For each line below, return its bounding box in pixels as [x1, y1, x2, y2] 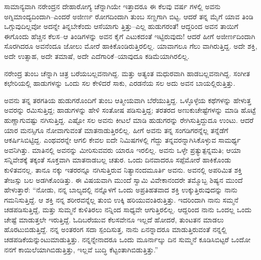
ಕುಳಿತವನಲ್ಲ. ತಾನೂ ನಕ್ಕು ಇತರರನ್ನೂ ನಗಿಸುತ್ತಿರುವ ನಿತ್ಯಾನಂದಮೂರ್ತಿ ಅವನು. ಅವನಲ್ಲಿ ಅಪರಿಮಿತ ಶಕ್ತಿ [4, 164, 242, 175]
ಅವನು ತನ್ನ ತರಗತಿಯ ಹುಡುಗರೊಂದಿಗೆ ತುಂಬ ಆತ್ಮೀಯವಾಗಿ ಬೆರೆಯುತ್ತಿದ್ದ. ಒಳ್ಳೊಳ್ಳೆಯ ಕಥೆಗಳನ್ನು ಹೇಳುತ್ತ [4, 94, 251, 105]
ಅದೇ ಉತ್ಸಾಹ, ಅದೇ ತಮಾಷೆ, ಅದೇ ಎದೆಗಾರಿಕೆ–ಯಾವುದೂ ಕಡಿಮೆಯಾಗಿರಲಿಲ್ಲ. [4, 50, 190, 61]
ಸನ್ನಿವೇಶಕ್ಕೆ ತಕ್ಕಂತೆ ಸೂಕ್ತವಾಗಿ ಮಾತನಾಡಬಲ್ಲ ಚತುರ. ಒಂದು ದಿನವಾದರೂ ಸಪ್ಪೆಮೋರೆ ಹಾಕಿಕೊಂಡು [4, 154, 231, 165]
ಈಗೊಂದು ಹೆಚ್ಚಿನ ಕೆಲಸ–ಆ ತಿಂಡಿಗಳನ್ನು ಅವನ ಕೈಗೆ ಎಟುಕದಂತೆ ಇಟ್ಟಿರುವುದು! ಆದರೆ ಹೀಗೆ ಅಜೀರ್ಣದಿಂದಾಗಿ [4, 30, 255, 41]
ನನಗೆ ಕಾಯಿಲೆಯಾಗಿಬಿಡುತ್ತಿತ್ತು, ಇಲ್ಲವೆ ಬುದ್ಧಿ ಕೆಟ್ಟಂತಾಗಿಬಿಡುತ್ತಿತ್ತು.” [4, 244, 158, 254]
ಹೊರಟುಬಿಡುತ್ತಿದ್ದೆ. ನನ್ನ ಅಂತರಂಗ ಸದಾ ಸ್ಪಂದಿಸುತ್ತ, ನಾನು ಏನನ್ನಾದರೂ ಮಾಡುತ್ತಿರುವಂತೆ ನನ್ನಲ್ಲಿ [4, 224, 227, 235]
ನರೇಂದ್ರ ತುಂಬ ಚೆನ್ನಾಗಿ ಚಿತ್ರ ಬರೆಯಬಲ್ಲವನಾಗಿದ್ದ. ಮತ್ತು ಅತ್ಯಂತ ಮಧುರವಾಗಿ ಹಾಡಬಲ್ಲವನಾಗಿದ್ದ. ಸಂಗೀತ [4, 68, 250, 78]
